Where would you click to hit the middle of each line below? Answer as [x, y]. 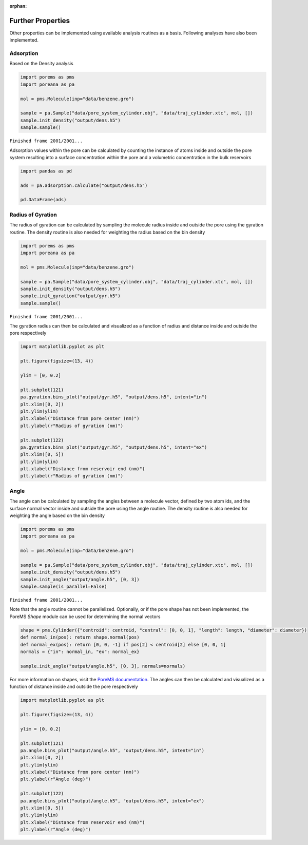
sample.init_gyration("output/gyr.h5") [70, 296]
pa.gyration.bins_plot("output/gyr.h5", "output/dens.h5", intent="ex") [114, 447]
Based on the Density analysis [42, 64]
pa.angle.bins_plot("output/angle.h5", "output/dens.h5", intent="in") [112, 750]
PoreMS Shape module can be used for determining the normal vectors [85, 617]
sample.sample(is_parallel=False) [64, 587]
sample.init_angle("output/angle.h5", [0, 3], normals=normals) [103, 666]
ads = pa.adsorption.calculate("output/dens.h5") [84, 185]
